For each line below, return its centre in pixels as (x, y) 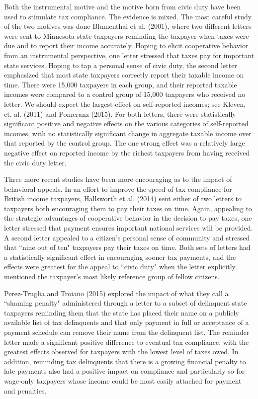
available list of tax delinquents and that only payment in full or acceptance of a (127, 322)
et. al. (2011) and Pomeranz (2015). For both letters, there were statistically (120, 114)
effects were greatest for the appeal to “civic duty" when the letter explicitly (120, 267)
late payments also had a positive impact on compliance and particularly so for (125, 371)
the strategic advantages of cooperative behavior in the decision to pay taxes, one (128, 218)
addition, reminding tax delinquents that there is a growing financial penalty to (125, 361)
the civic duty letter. (35, 162)
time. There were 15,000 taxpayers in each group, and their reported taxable (121, 84)
